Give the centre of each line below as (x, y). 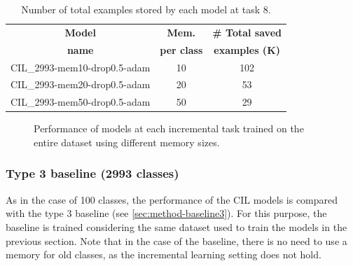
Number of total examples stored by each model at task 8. (146, 9)
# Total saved (247, 32)
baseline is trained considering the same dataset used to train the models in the (176, 226)
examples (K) (247, 49)
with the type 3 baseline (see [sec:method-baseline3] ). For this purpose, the (166, 213)
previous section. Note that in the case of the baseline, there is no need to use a (176, 240)
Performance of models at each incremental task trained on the (169, 128)
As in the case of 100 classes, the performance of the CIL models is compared (172, 199)
